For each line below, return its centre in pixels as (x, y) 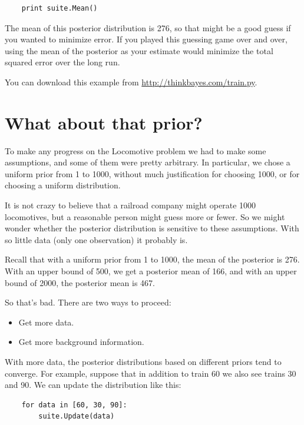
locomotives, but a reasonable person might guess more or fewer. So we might (145, 216)
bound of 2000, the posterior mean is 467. (80, 282)
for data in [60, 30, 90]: (74, 405)
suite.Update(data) (77, 416)
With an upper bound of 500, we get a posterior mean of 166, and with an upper (151, 271)
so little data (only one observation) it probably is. (96, 239)
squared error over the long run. (62, 62)
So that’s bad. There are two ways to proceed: (88, 302)
